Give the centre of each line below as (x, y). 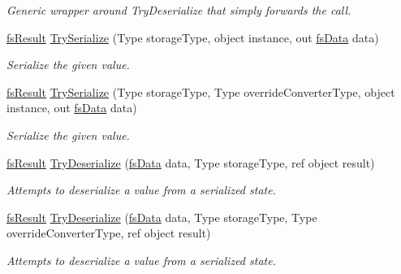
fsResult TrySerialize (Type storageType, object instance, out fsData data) (193, 37)
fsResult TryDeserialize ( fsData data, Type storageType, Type (162, 217)
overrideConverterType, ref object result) (109, 233)
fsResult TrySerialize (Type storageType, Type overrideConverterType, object (201, 91)
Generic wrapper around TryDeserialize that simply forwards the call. (179, 10)
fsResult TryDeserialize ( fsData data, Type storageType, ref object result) (191, 162)
